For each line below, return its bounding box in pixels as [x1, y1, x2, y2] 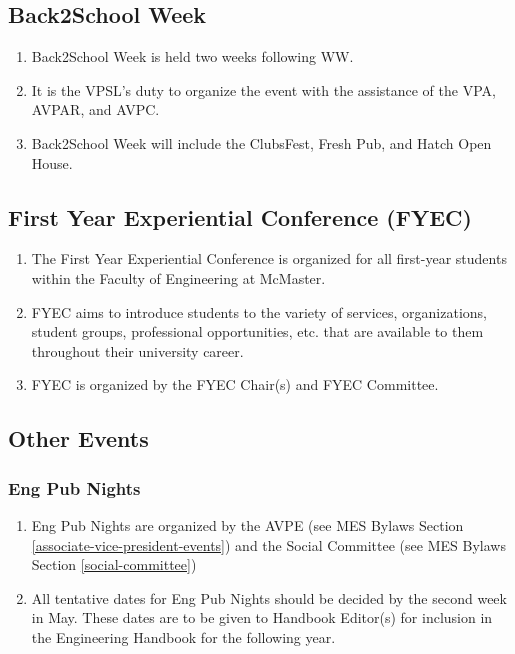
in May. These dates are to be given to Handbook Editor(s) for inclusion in [31, 607, 493, 628]
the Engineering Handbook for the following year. [31, 626, 336, 647]
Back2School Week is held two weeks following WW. [31, 46, 354, 67]
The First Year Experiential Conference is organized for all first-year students [31, 248, 507, 269]
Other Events [8, 423, 149, 454]
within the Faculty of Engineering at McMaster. [31, 267, 326, 288]
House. [31, 152, 73, 173]
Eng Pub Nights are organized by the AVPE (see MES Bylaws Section [31, 514, 464, 535]
